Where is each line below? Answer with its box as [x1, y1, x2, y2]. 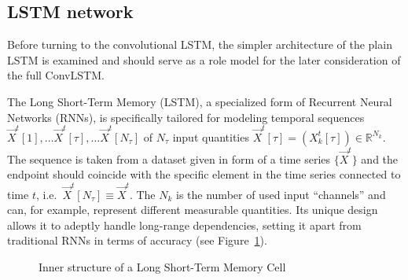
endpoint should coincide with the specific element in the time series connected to [7, 166, 401, 182]
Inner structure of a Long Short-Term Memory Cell [39, 258, 286, 274]
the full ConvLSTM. [7, 67, 105, 83]
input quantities [172, 128, 249, 145]
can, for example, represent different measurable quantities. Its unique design [7, 201, 378, 218]
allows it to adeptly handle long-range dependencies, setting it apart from [7, 216, 362, 233]
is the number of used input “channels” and [176, 186, 386, 202]
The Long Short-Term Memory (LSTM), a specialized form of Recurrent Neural [7, 93, 392, 109]
